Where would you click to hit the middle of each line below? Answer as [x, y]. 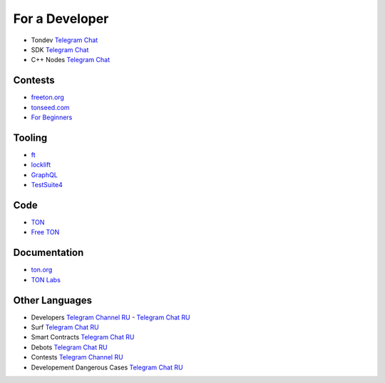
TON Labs [46, 279]
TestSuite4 [47, 185]
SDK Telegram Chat [60, 49]
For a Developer [61, 19]
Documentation [48, 253]
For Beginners [52, 117]
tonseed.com [51, 107]
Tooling [30, 138]
